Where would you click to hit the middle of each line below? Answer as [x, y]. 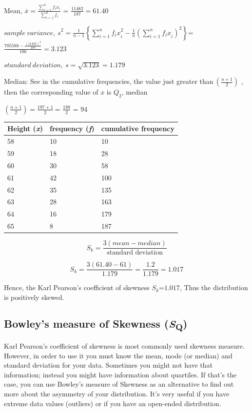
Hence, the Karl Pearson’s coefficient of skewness [77, 287]
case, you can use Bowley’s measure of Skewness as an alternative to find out [119, 384]
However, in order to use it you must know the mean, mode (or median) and [118, 355]
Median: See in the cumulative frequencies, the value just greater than [109, 81]
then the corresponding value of [51, 92]
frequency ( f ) [72, 128]
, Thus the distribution [214, 287]
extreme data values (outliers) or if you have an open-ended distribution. [113, 403]
